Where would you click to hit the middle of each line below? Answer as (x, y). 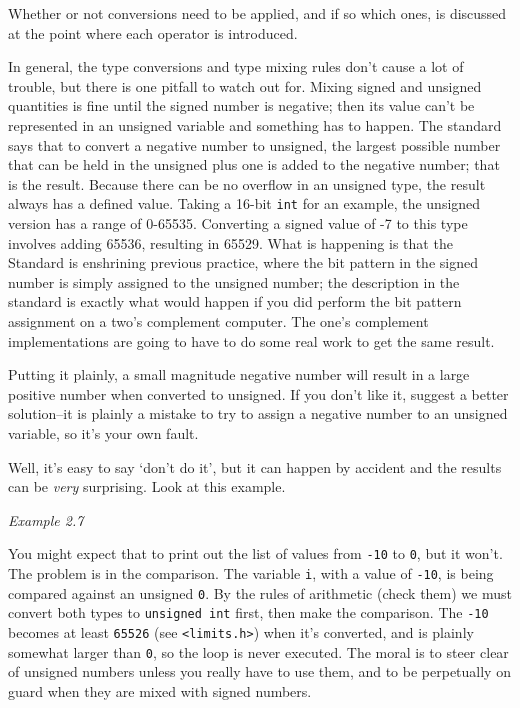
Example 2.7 (46, 519)
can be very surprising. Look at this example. (147, 486)
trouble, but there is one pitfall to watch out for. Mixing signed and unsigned (245, 85)
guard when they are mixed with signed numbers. (160, 690)
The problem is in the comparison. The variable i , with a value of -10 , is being (251, 572)
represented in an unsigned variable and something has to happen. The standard (255, 124)
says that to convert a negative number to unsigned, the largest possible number (254, 144)
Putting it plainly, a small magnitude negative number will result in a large (239, 374)
